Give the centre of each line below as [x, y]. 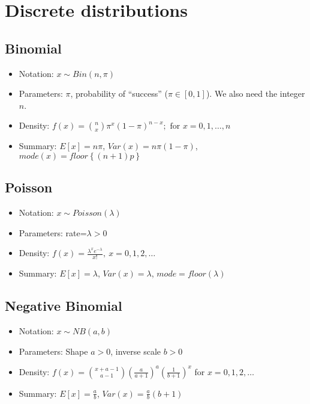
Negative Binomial [64, 306]
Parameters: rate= [53, 232]
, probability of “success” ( [119, 93]
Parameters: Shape [53, 351]
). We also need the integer [255, 93]
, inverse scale [136, 351]
